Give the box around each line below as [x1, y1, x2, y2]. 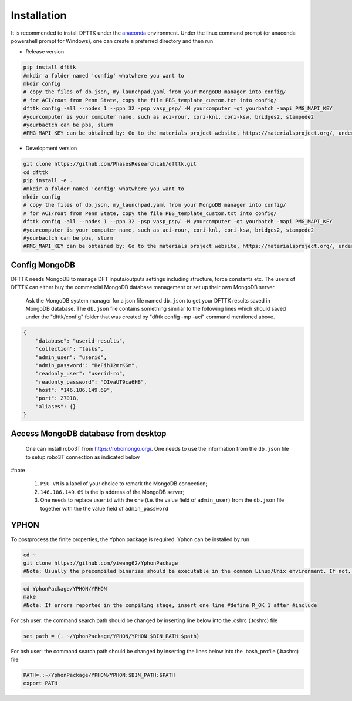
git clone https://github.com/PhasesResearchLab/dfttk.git [23, 160, 197, 167]
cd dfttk [23, 169, 49, 176]
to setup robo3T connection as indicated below [25, 453, 140, 461]
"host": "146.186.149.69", [35, 387, 114, 394]
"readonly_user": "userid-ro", [35, 370, 126, 377]
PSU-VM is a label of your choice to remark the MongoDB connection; [40, 480, 208, 487]
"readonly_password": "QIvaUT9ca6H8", [35, 378, 147, 385]
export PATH [23, 680, 58, 687]
